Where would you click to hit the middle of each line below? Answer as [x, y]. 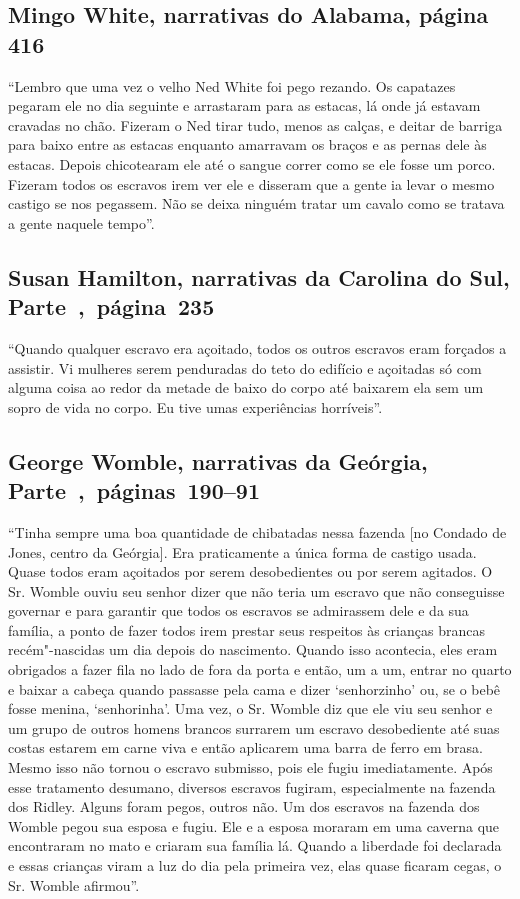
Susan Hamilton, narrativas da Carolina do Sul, [259, 276]
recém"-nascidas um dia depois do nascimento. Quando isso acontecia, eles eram [253, 649]
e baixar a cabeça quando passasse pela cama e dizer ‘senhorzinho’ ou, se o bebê [254, 688]
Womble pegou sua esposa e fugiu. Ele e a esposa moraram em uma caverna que [254, 825]
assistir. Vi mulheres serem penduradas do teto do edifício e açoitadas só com [245, 367]
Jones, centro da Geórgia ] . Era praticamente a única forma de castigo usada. [242, 551]
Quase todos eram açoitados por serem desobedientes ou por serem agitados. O [250, 571]
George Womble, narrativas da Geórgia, [218, 460]
